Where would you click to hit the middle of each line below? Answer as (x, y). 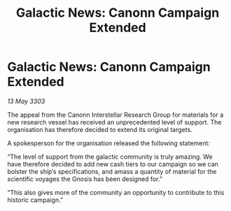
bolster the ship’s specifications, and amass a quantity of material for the (112, 171)
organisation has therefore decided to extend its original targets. (100, 129)
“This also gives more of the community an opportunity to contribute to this (116, 192)
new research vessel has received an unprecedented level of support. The (114, 122)
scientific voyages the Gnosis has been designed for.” (85, 179)
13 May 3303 (26, 101)
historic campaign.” (35, 200)
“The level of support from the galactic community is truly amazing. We (110, 157)
